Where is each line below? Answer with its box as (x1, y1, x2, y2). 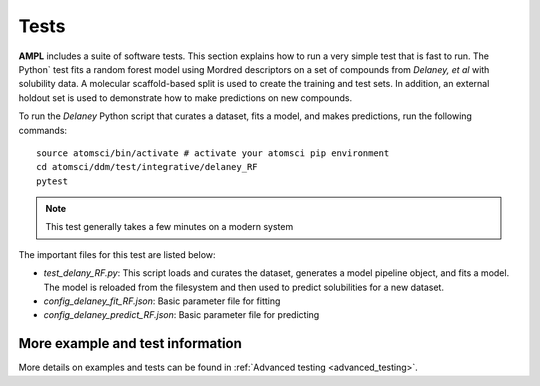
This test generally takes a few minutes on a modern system (45, 221, 294, 233)
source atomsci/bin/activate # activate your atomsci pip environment (36, 147, 390, 159)
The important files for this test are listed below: (18, 248, 216, 260)
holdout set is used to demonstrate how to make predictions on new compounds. (18, 91, 353, 104)
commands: (18, 124, 68, 136)
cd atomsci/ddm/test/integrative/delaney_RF (36, 161, 259, 173)
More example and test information (18, 335, 242, 352)
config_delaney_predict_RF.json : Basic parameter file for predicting (43, 309, 320, 321)
